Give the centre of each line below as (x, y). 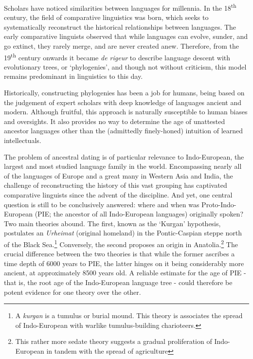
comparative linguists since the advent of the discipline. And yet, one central (118, 195)
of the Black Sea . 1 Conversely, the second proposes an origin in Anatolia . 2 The (121, 243)
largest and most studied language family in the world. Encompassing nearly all (123, 166)
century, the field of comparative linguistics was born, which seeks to (106, 17)
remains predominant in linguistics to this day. (73, 76)
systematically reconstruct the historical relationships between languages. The (120, 27)
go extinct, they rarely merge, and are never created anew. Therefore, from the (121, 46)
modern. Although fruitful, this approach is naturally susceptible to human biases (126, 112)
